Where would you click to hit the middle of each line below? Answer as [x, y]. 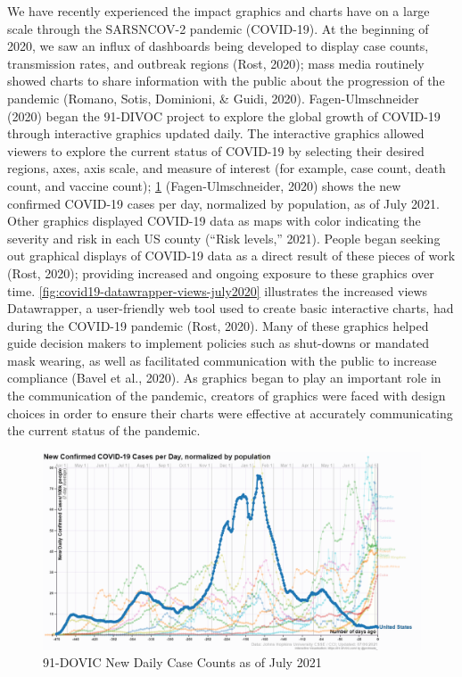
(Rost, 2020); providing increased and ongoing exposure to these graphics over [221, 272]
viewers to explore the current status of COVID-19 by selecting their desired [216, 150]
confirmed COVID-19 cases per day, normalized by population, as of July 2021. [223, 203]
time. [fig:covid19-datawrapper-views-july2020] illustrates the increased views [218, 290]
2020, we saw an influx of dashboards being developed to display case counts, [218, 46]
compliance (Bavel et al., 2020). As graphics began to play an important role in [224, 378]
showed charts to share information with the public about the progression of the [226, 81]
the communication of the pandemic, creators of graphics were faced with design [227, 396]
